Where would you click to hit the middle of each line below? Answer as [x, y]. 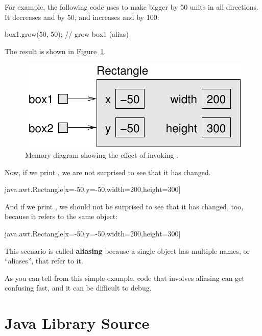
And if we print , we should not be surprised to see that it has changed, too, [124, 206]
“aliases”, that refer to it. [44, 261]
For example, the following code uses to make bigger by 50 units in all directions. [132, 7]
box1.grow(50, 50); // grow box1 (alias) [67, 34]
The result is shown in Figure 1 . [55, 51]
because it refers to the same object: [61, 216]
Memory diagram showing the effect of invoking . [102, 154]
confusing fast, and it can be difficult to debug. [78, 288]
